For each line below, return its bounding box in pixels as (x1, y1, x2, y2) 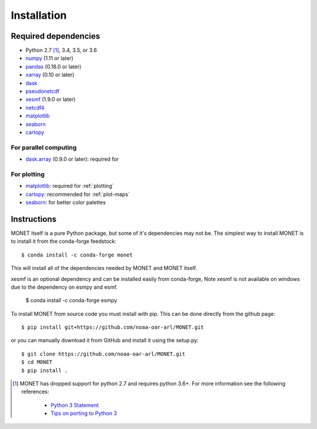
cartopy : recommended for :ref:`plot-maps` (25, 191, 130, 198)
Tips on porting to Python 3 (50, 410, 117, 417)
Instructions (11, 214, 57, 224)
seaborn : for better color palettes (25, 199, 106, 206)
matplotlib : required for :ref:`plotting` (25, 183, 114, 190)
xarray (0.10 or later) (25, 71, 75, 79)
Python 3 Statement (50, 401, 99, 408)
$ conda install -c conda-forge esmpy (25, 297, 117, 304)
